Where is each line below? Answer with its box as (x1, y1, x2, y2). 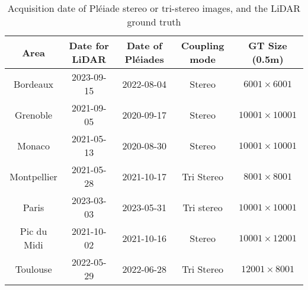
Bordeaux (14, 77, 54, 91)
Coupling (181, 39, 224, 52)
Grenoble (14, 107, 53, 122)
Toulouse (15, 262, 52, 276)
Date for (69, 39, 109, 52)
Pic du (20, 224, 47, 238)
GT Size (248, 39, 287, 52)
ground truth (127, 15, 181, 28)
